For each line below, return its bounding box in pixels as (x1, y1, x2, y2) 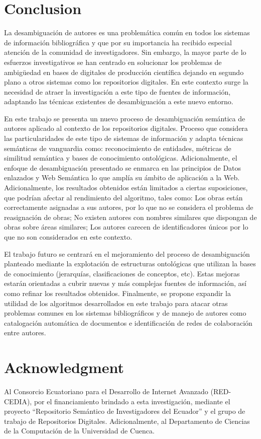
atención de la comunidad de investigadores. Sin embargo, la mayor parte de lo (4, 47, 246, 57)
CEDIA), (4, 396, 32, 406)
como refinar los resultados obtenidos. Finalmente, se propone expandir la (4, 287, 231, 298)
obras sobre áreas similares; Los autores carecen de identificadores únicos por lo (4, 222, 248, 232)
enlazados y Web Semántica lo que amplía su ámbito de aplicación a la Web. (4, 172, 240, 183)
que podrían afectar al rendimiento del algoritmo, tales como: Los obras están (4, 192, 243, 202)
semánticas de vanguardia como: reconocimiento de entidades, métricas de (4, 142, 231, 153)
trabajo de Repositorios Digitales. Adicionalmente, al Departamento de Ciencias (4, 415, 250, 426)
